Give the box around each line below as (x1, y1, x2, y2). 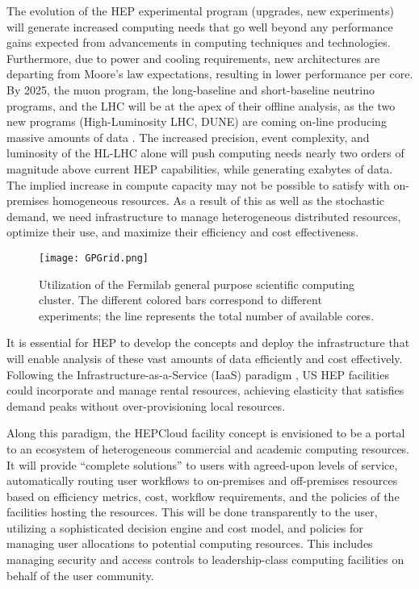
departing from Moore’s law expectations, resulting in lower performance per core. (6, 65, 413, 82)
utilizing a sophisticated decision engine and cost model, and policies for (6, 519, 363, 536)
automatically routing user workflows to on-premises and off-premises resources (6, 472, 398, 489)
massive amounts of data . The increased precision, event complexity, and (6, 128, 370, 145)
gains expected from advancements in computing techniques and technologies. (6, 34, 391, 51)
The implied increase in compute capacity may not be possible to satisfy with (6, 176, 390, 193)
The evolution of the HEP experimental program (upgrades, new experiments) (6, 2, 394, 19)
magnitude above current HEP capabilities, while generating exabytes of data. (6, 160, 393, 177)
